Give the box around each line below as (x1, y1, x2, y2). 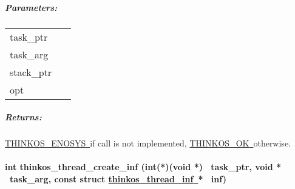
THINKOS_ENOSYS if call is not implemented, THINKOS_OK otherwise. (5, 137, 291, 149)
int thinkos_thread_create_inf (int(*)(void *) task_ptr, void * (5, 160, 282, 173)
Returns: (5, 111, 42, 123)
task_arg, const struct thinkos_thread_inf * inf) (10, 172, 226, 185)
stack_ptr (10, 64, 52, 79)
